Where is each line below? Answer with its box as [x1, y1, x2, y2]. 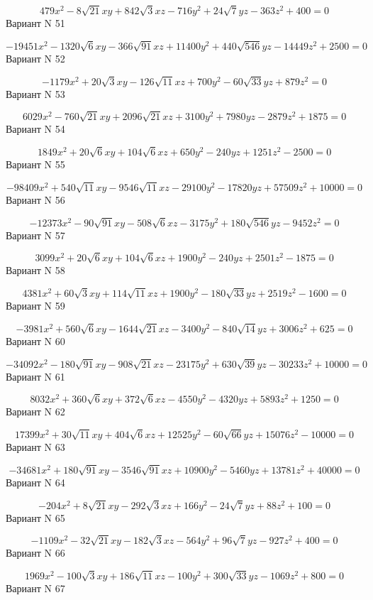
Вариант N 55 [6, 157, 65, 172]
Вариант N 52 [6, 50, 65, 65]
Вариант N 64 [6, 474, 65, 489]
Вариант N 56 [6, 192, 65, 207]
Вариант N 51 [6, 16, 65, 31]
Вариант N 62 [6, 404, 65, 419]
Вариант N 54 [6, 121, 65, 136]
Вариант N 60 [6, 333, 65, 348]
